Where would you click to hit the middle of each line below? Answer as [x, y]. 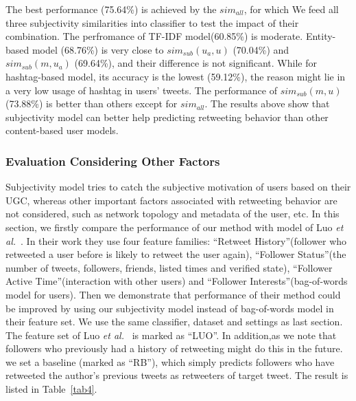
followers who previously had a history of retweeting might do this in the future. [174, 348]
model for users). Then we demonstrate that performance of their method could [173, 294]
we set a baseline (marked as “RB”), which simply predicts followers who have [170, 361]
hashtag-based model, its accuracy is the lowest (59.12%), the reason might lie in [176, 76]
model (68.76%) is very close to [98, 49]
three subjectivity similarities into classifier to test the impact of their [152, 22]
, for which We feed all [291, 9]
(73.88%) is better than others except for [92, 104]
